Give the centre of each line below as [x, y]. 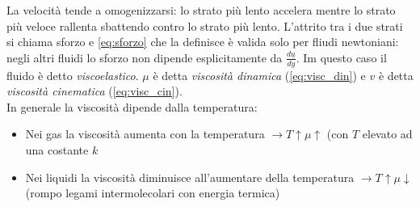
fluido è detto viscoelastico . [73, 75]
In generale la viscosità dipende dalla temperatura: [132, 106]
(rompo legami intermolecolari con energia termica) [153, 193]
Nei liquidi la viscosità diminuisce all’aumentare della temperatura [190, 177]
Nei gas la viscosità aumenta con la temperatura [145, 134]
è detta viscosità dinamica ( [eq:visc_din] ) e [259, 75]
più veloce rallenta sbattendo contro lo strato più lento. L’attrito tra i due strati [205, 25]
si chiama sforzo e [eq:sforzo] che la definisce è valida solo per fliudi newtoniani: [203, 42]
